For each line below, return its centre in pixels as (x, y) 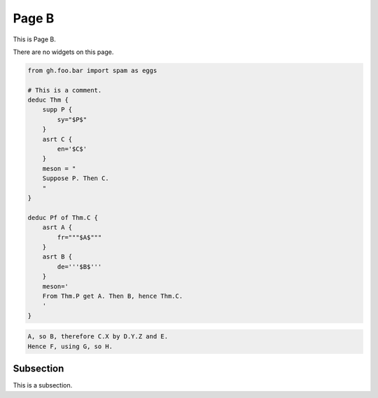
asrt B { (57, 257)
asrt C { (57, 139)
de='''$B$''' (79, 267)
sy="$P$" (72, 119)
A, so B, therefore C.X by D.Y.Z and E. (98, 337)
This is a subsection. (43, 385)
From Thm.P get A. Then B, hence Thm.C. (113, 296)
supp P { (57, 110)
